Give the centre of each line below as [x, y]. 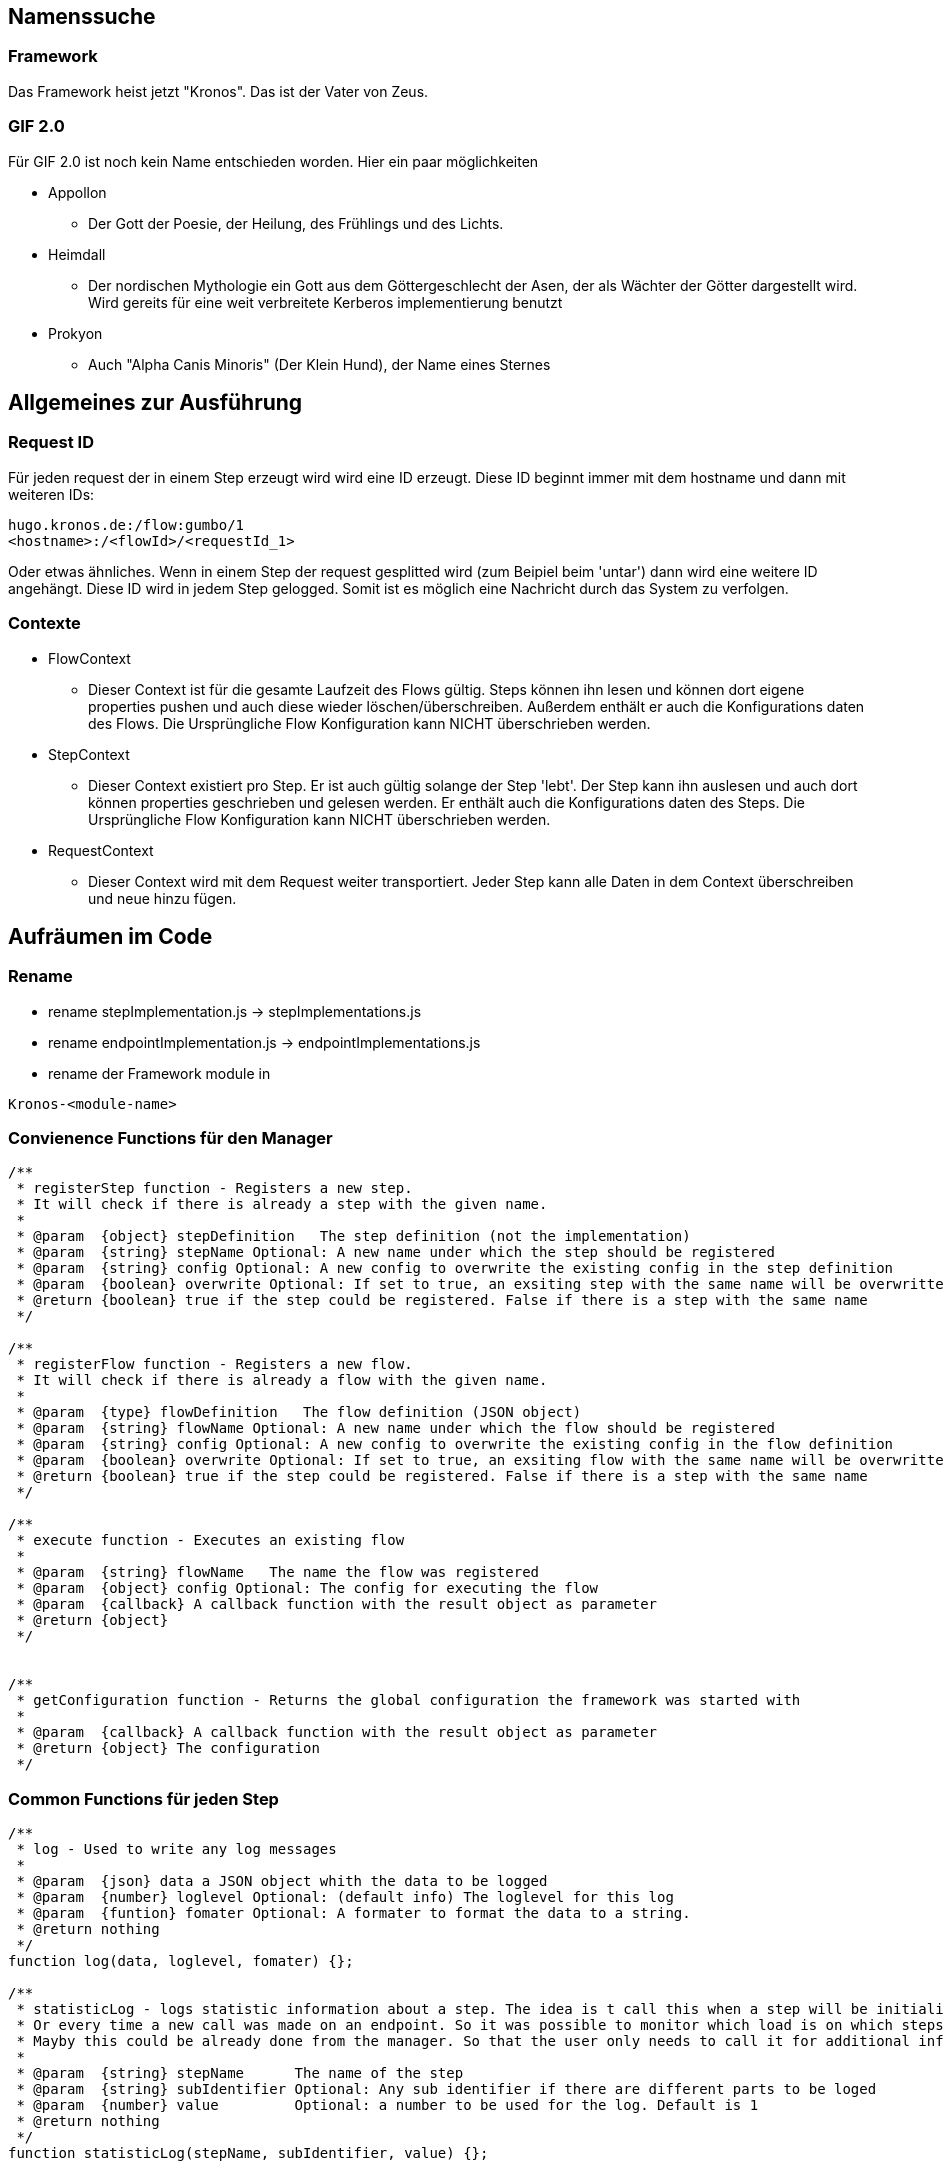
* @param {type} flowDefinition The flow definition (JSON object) [299, 1412]
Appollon [77, 192]
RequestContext [101, 850]
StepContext [89, 754]
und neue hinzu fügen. [162, 898]
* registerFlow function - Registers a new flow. [214, 1364]
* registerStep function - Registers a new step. [214, 1188]
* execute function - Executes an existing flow [210, 1540]
